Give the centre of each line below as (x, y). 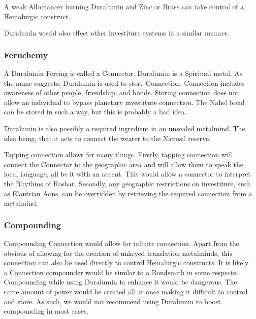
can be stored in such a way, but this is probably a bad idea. (96, 112)
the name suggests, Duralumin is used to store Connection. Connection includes (124, 83)
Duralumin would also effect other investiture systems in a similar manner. (117, 33)
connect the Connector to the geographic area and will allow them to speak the (124, 164)
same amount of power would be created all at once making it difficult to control (126, 291)
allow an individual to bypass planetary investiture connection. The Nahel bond (124, 102)
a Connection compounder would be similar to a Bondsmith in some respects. (121, 272)
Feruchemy (26, 54)
